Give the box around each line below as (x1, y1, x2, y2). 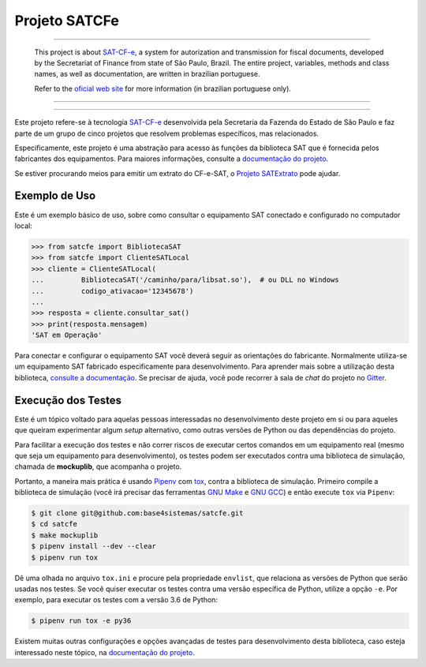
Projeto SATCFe (14, 12, 120, 29)
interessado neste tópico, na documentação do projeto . (14, 647, 195, 657)
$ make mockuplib (31, 530, 99, 540)
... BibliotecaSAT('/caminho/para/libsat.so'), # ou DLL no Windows (31, 275, 339, 284)
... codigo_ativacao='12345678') (31, 287, 194, 295)
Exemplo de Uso (14, 189, 96, 203)
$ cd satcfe (31, 519, 78, 529)
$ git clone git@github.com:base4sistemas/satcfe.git (31, 509, 244, 518)
